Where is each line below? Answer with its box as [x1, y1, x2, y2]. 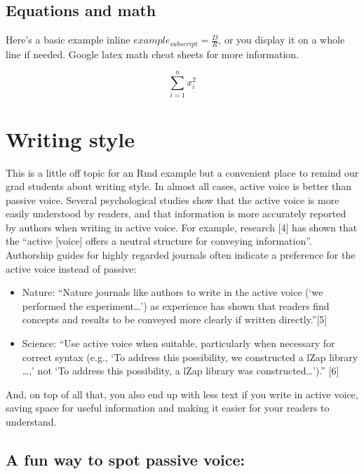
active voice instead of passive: [6, 261, 137, 276]
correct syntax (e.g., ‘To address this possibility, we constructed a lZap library [22, 349, 358, 364]
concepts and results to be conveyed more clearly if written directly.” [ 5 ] [22, 312, 328, 327]
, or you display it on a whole [218, 32, 345, 47]
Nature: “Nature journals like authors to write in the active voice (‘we [22, 285, 323, 299]
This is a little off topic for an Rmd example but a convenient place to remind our [6, 165, 359, 180]
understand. [6, 414, 57, 428]
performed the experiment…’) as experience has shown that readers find [22, 298, 330, 313]
